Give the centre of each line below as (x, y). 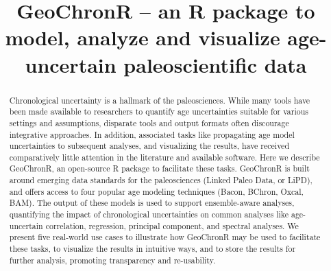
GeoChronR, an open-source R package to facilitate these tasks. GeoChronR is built (159, 168)
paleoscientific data (215, 64)
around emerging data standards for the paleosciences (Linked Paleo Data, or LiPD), (161, 180)
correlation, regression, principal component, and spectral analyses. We (172, 225)
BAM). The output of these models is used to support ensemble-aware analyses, (152, 203)
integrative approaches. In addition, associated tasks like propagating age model (152, 134)
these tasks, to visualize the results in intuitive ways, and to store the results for (152, 249)
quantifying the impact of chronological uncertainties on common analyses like (149, 214)
